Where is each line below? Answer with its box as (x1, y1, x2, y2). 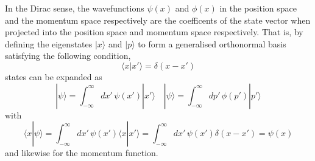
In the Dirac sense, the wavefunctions (5, 2, 144, 14)
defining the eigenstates (5, 37, 93, 50)
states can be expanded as (5, 70, 102, 83)
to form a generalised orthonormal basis (138, 37, 286, 50)
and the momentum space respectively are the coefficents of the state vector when (5, 13, 311, 26)
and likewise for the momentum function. (5, 146, 158, 159)
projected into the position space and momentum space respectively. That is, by (5, 26, 303, 38)
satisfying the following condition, (5, 49, 131, 62)
